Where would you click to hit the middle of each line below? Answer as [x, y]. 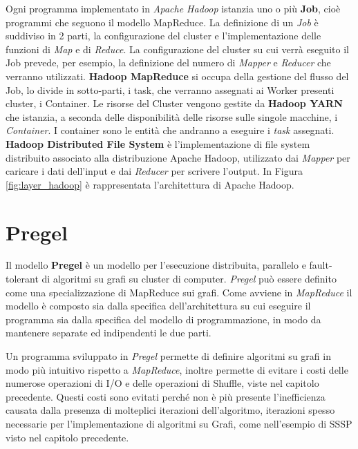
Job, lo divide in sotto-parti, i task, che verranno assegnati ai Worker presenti [170, 89]
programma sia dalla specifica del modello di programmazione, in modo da [163, 319]
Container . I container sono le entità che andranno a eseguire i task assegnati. [170, 130]
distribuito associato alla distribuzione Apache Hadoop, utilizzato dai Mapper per [178, 157]
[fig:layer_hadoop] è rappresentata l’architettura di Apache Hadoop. [150, 184]
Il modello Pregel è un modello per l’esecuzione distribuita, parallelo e [156, 265]
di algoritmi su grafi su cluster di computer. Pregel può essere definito [189, 279]
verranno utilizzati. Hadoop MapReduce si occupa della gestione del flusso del [177, 76]
